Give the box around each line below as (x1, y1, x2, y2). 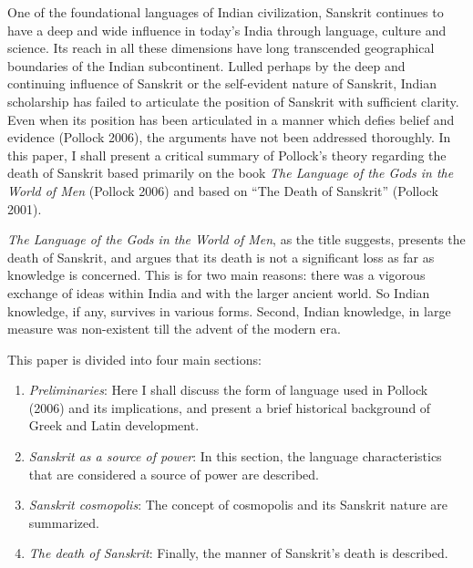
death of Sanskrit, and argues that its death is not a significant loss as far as (7, 247, 435, 266)
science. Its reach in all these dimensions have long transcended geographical (7, 38, 435, 57)
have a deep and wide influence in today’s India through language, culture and (7, 20, 447, 39)
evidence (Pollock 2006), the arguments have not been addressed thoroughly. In (7, 128, 451, 147)
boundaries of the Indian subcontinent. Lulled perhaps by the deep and (7, 56, 406, 75)
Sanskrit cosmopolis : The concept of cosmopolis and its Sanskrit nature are (28, 495, 448, 514)
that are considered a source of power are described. (28, 464, 319, 483)
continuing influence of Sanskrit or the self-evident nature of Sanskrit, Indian (7, 74, 437, 93)
